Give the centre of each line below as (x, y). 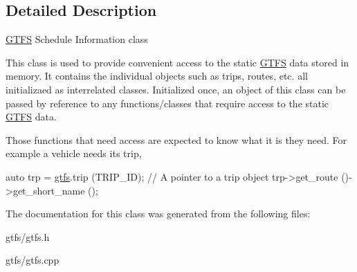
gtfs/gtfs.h (28, 236)
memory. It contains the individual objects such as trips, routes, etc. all (157, 76)
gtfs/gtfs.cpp (33, 260)
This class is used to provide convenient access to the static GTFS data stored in (177, 62)
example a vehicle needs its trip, (74, 153)
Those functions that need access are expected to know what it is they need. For (176, 139)
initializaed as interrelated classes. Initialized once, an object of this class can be (176, 89)
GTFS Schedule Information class (77, 39)
